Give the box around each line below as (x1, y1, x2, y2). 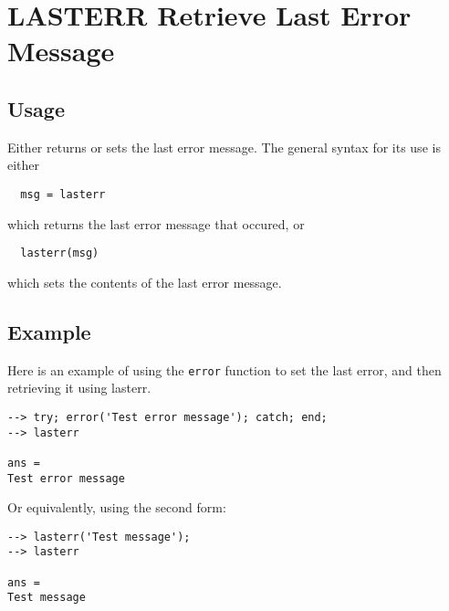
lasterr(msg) (20, 247, 99, 260)
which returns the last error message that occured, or (7, 214, 305, 233)
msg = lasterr (20, 187, 106, 201)
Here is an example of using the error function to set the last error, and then (7, 360, 442, 379)
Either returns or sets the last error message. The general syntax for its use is (7, 137, 441, 156)
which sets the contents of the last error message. (7, 272, 282, 291)
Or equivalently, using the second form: (7, 498, 226, 517)
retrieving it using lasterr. (7, 378, 151, 397)
